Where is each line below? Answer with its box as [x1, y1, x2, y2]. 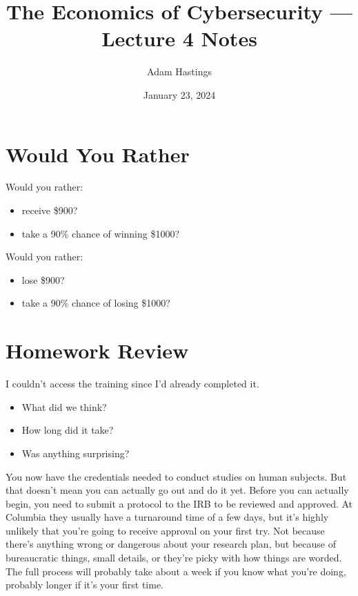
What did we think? [21, 399, 107, 414]
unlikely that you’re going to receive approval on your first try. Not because [6, 523, 325, 537]
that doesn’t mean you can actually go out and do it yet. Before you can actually [6, 483, 349, 497]
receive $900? [21, 203, 78, 218]
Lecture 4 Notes [101, 24, 257, 52]
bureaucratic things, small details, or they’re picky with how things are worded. [6, 550, 342, 565]
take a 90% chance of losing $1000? [21, 296, 170, 310]
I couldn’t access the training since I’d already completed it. [6, 376, 259, 391]
